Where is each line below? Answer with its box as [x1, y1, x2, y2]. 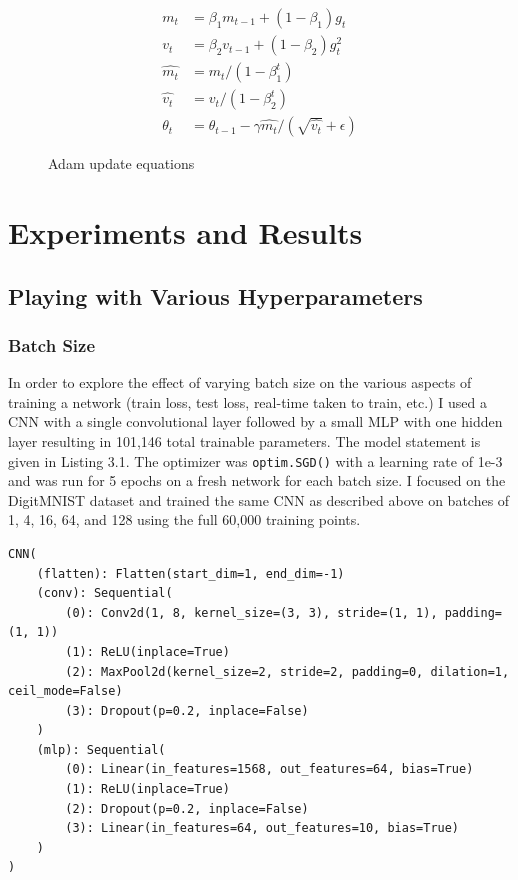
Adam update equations [48, 153, 195, 174]
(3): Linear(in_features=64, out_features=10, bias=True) [65, 821, 460, 836]
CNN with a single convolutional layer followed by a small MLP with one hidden [8, 411, 503, 432]
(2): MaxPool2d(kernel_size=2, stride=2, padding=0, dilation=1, [65, 664, 510, 679]
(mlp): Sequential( [36, 742, 166, 757]
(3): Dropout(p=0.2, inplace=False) [65, 703, 309, 718]
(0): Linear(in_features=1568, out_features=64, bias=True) [65, 762, 474, 777]
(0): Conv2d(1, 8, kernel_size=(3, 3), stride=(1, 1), [65, 605, 438, 620]
